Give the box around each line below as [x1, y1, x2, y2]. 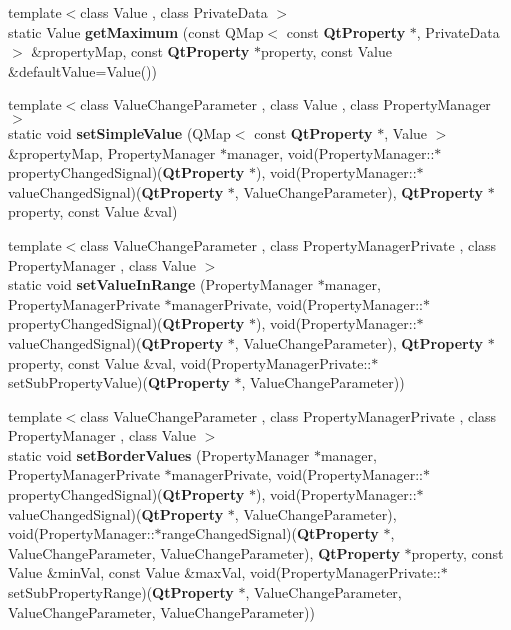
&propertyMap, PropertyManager [8, 142, 216, 163]
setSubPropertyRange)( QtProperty [8, 582, 234, 603]
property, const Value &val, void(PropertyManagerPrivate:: [8, 352, 372, 373]
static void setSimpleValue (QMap [8, 122, 231, 143]
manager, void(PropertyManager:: [227, 142, 435, 163]
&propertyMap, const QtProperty [31, 41, 250, 62]
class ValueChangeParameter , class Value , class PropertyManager [80, 94, 491, 115]
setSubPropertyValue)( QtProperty [8, 372, 230, 393]
